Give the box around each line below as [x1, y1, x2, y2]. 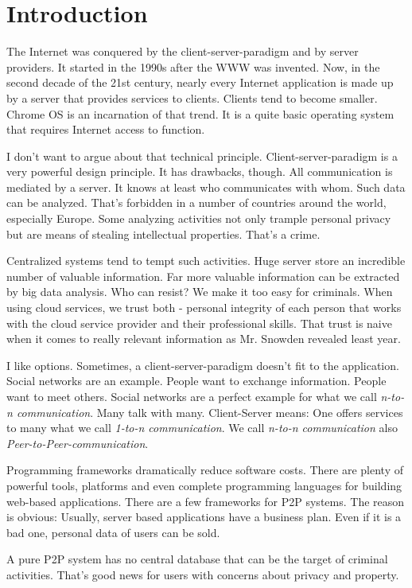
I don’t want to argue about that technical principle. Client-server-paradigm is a [6, 147, 398, 164]
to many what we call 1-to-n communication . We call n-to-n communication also [6, 419, 398, 436]
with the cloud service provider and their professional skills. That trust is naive [6, 314, 392, 331]
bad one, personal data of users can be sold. [6, 524, 220, 540]
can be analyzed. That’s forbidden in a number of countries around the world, [6, 194, 387, 211]
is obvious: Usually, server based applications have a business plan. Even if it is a [6, 508, 402, 525]
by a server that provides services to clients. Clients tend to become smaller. [6, 89, 378, 106]
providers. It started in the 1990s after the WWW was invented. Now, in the [6, 58, 380, 75]
